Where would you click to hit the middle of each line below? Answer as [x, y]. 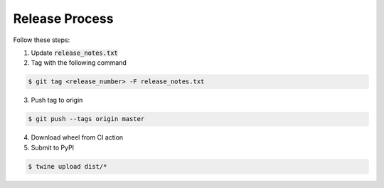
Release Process [63, 19]
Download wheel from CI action [77, 137]
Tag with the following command [79, 63]
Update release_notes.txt [75, 53]
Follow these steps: [42, 40]
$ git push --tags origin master [86, 119]
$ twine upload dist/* [68, 166]
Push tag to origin [57, 100]
